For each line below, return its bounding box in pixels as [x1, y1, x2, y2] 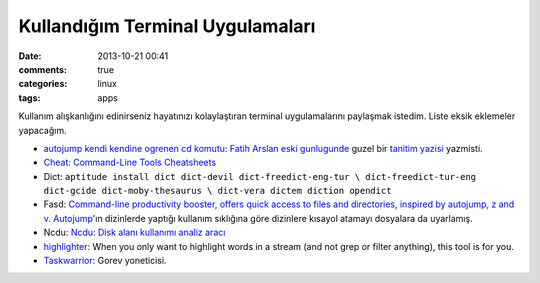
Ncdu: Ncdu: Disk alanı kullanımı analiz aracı [43, 226, 226, 239]
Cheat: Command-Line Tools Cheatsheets [43, 156, 217, 169]
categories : [18, 78, 68, 90]
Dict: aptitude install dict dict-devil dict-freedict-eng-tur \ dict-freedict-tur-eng [43, 170, 477, 182]
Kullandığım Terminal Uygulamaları [18, 15, 316, 37]
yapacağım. [18, 124, 67, 136]
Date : [18, 50, 42, 62]
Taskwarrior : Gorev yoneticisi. [43, 255, 167, 267]
